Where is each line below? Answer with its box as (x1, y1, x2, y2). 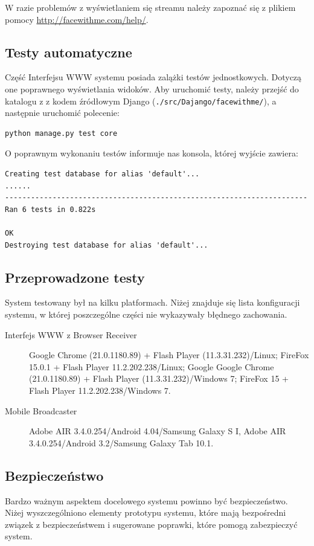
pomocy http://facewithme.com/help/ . (5, 13, 149, 25)
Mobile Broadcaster (5, 404, 77, 417)
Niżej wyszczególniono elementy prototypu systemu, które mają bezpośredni (5, 506, 286, 519)
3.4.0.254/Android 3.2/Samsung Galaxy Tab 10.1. (29, 436, 214, 449)
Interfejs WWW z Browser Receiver (5, 328, 137, 341)
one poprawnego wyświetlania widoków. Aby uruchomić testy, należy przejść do (5, 82, 299, 95)
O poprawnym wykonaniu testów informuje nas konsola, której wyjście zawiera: (5, 147, 298, 159)
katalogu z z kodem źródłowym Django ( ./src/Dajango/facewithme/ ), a (5, 94, 277, 107)
